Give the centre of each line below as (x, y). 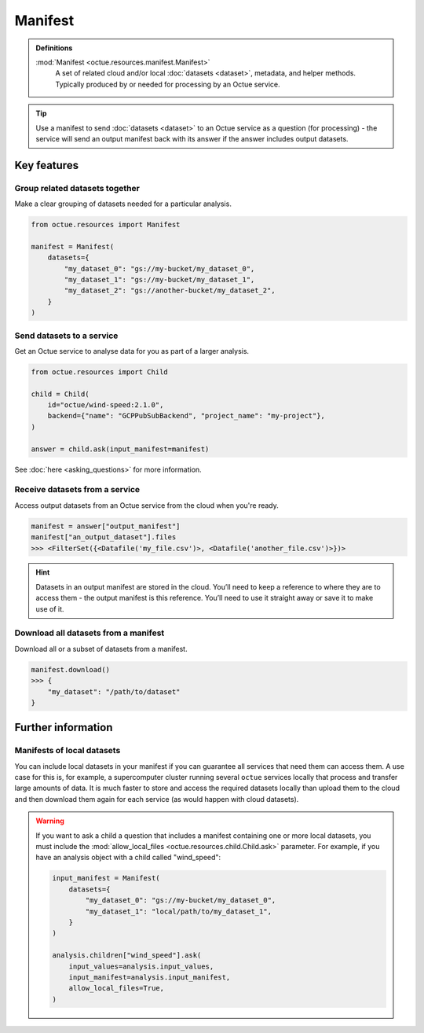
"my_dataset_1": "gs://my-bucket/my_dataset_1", (159, 279)
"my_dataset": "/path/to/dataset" (114, 691)
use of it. (50, 608)
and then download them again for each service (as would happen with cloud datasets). (157, 799)
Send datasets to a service (66, 336)
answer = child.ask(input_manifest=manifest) (120, 449)
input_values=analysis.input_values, (141, 966)
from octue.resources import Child (99, 372)
